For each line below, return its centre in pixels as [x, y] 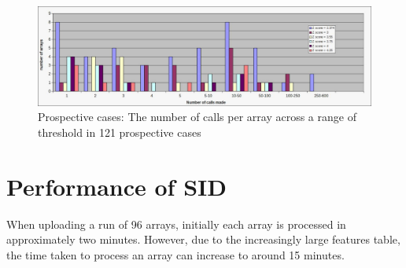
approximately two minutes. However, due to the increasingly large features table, [203, 239]
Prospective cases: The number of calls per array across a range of [197, 117]
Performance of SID [116, 186]
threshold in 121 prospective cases [120, 132]
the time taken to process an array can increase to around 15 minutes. [175, 254]
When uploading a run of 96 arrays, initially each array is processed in [176, 224]
